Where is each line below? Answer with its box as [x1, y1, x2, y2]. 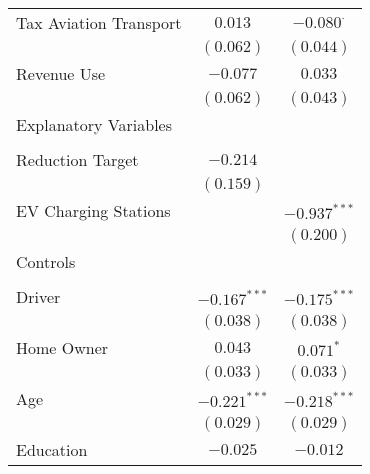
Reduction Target [16, 148, 139, 171]
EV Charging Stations [16, 199, 171, 222]
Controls [16, 250, 76, 273]
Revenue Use [16, 62, 106, 85]
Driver [16, 285, 61, 308]
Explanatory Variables [16, 113, 173, 136]
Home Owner [16, 336, 109, 359]
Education [16, 438, 88, 461]
